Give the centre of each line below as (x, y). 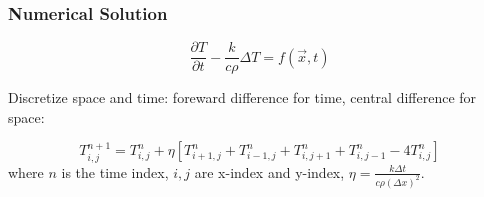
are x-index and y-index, (269, 171)
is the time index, (115, 171)
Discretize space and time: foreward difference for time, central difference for (242, 97)
